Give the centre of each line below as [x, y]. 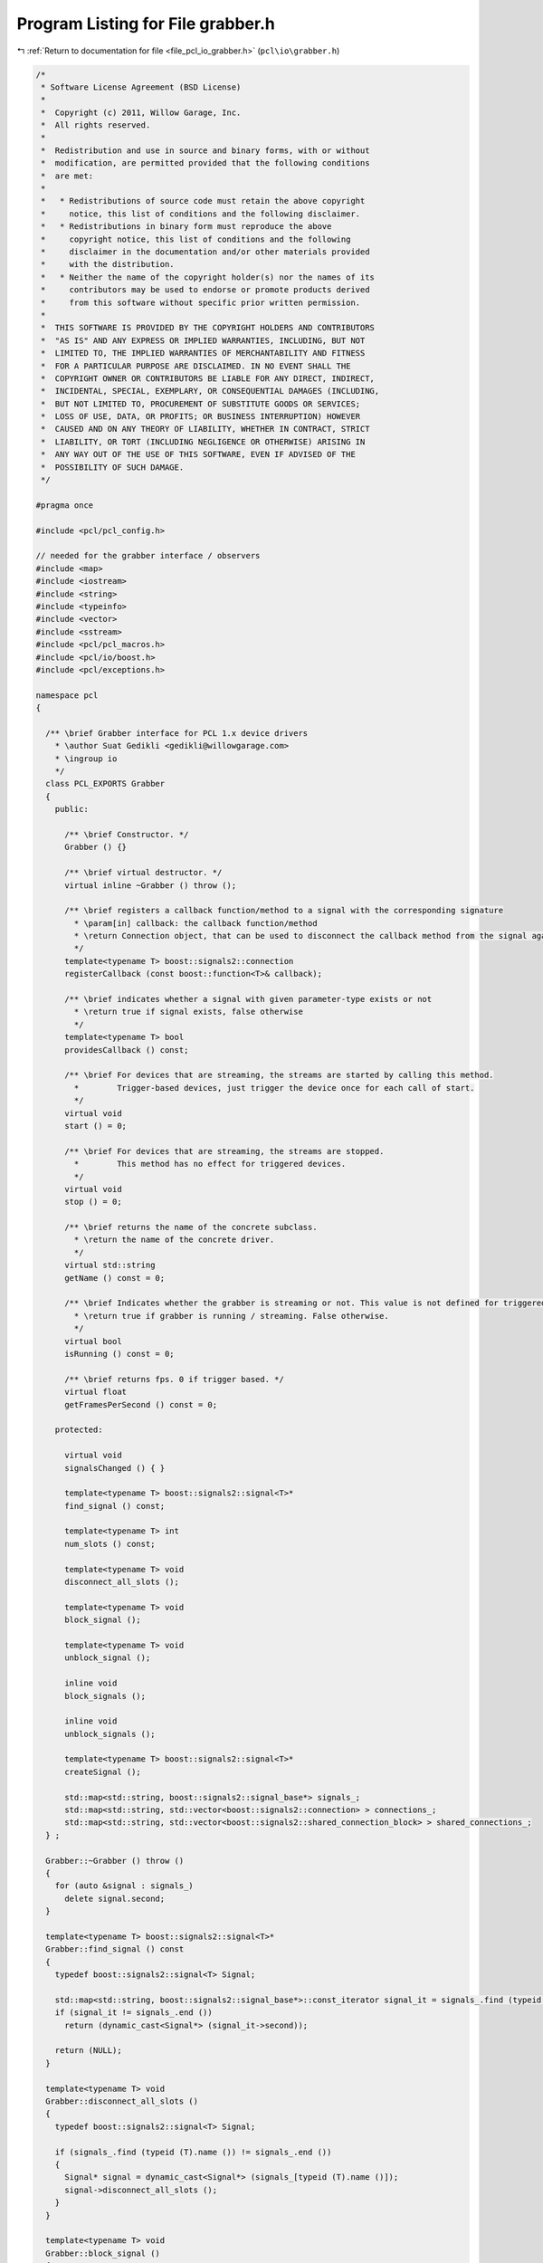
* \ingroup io [86, 759]
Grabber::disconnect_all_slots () [122, 2101]
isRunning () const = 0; [120, 1354]
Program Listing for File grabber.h [146, 24]
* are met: [67, 176]
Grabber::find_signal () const [115, 1949]
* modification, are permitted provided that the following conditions [205, 163]
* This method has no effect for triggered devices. [210, 1164]
